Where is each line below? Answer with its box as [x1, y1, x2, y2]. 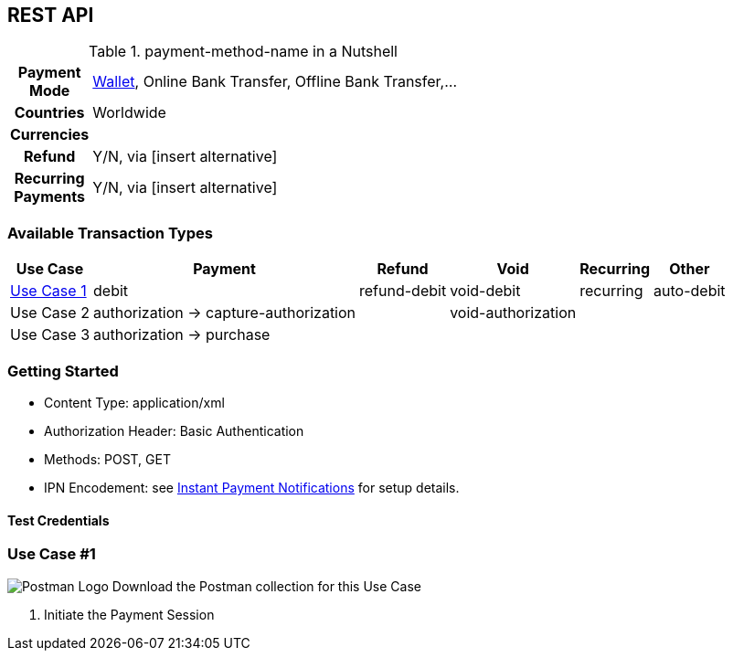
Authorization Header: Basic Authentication [44, 422, 304, 439]
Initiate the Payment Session [44, 606, 215, 622]
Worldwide [92, 103, 166, 122]
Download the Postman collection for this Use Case [112, 578, 421, 594]
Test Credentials [7, 512, 110, 528]
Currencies [10, 125, 90, 144]
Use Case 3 [10, 325, 90, 345]
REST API [7, 4, 94, 27]
